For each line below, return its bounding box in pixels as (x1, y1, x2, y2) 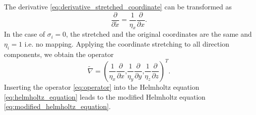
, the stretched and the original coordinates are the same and (66, 29, 252, 39)
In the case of (4, 29, 45, 39)
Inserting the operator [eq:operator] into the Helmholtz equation (4, 81, 199, 92)
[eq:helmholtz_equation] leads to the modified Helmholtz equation (4, 91, 206, 102)
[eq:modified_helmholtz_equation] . (4, 101, 111, 112)
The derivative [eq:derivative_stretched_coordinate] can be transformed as (4, 1, 232, 11)
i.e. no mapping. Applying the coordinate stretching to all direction (24, 39, 229, 49)
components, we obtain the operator (4, 49, 114, 59)
